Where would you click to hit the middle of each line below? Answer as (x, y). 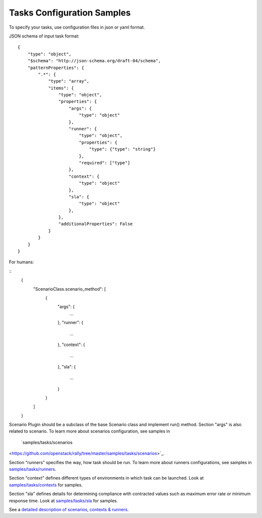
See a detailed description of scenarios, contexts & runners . (69, 509)
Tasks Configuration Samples (70, 13)
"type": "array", (69, 81)
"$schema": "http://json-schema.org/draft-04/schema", (94, 61)
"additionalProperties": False (96, 224)
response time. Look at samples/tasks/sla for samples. (64, 501)
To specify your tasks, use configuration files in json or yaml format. (77, 27)
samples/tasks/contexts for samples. (46, 485)
